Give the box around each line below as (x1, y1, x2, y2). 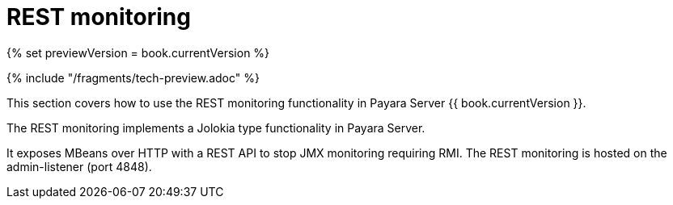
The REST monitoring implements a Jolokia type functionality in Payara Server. (6, 120, 425, 135)
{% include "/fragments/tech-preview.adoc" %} (6, 70, 260, 85)
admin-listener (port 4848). (6, 159, 152, 174)
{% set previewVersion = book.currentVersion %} (6, 45, 270, 60)
